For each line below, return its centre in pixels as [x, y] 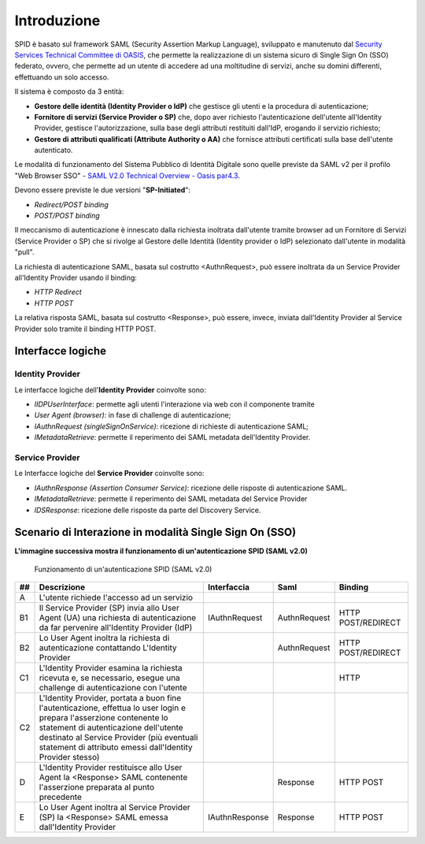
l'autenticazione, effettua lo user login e [113, 708]
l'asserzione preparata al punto [97, 787]
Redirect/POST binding [72, 204]
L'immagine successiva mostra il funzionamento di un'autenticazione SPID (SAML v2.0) [161, 551]
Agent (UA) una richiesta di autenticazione [118, 618]
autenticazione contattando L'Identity [108, 648]
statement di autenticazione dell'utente [111, 727]
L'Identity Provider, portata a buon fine [110, 698]
